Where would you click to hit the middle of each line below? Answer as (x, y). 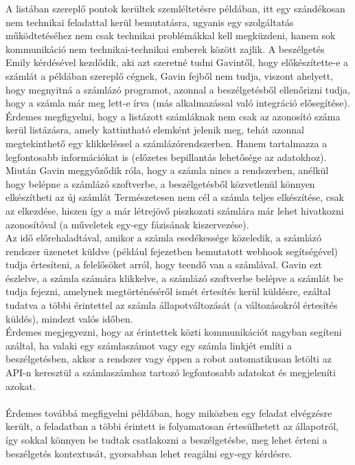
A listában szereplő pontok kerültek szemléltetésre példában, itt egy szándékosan (175, 8)
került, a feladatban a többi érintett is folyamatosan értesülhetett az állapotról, (172, 426)
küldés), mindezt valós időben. (69, 318)
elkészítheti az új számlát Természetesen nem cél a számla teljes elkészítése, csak (175, 197)
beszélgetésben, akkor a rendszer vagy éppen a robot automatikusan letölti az (169, 359)
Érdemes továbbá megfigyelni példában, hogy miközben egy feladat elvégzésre (169, 412)
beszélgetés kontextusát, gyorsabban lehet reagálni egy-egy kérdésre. (149, 453)
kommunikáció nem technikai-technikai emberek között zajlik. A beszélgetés (165, 48)
